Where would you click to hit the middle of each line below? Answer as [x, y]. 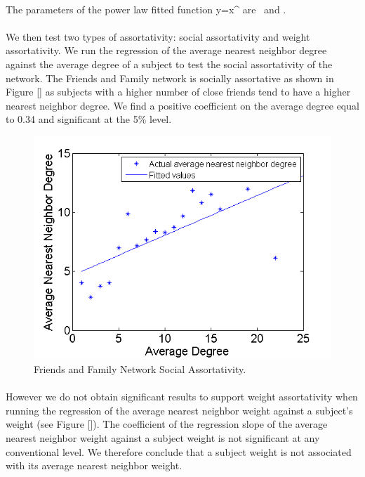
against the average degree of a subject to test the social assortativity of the [169, 64]
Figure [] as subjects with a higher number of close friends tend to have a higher [178, 92]
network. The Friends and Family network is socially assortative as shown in [170, 78]
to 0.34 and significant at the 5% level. [89, 119]
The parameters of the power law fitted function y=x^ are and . [146, 9]
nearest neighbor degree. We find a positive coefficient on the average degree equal [182, 105]
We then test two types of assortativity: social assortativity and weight [158, 36]
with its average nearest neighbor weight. [94, 465]
